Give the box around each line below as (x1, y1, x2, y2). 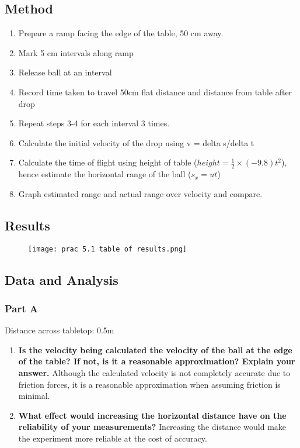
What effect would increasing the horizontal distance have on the (18, 409, 287, 421)
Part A (5, 301, 39, 315)
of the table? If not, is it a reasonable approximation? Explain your (18, 355, 295, 367)
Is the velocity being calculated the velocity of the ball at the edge (18, 343, 292, 356)
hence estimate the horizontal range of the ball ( (18, 168, 191, 180)
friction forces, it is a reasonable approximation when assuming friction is (18, 378, 281, 390)
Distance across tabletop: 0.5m (5, 324, 114, 336)
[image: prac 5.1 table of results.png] (28, 244, 187, 253)
